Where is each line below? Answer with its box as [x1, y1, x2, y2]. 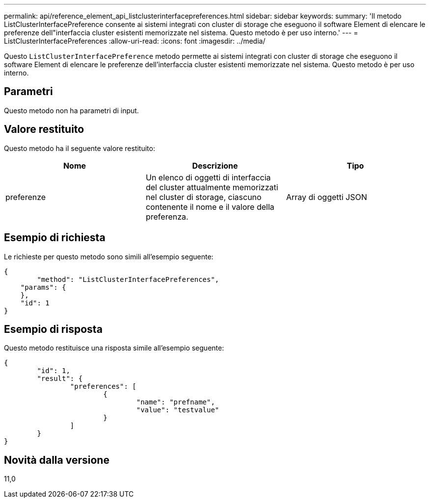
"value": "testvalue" [136, 406, 219, 414]
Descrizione [192, 160, 238, 171]
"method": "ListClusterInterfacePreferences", [37, 275, 219, 283]
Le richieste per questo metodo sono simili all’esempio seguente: [4, 252, 214, 261]
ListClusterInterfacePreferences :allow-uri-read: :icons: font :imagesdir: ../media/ [4, 37, 266, 45]
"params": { [20, 283, 66, 291]
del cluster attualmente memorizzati [145, 182, 278, 192]
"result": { [37, 375, 83, 383]
